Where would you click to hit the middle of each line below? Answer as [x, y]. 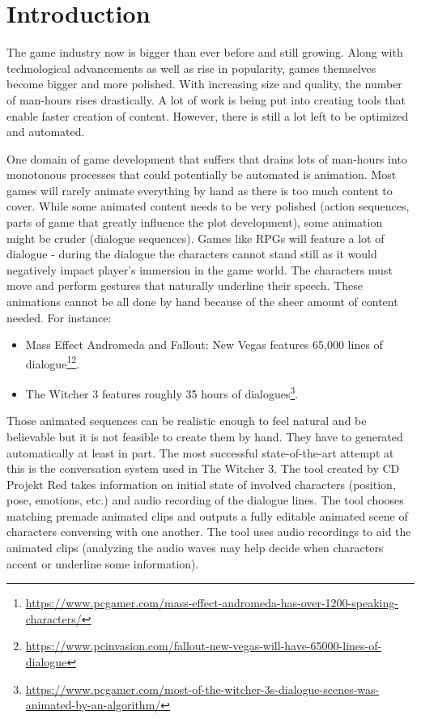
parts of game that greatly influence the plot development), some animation [195, 222]
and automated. [46, 132]
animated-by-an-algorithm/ [93, 705]
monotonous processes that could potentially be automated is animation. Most [202, 174]
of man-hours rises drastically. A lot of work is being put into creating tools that [206, 99]
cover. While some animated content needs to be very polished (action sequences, [208, 206]
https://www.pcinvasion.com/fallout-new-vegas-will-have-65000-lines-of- [204, 646]
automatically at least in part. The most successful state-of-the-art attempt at [200, 452]
